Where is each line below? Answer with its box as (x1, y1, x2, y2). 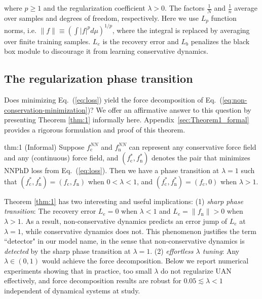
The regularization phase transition (4, 71, 193, 86)
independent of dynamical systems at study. (4, 285, 140, 296)
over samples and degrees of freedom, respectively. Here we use (4, 12, 199, 23)
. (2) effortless (150, 245, 194, 256)
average (234, 3, 257, 13)
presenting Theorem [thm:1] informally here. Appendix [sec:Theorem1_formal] (4, 114, 249, 125)
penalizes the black (191, 36, 250, 46)
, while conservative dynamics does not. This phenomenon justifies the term (21, 225, 256, 236)
